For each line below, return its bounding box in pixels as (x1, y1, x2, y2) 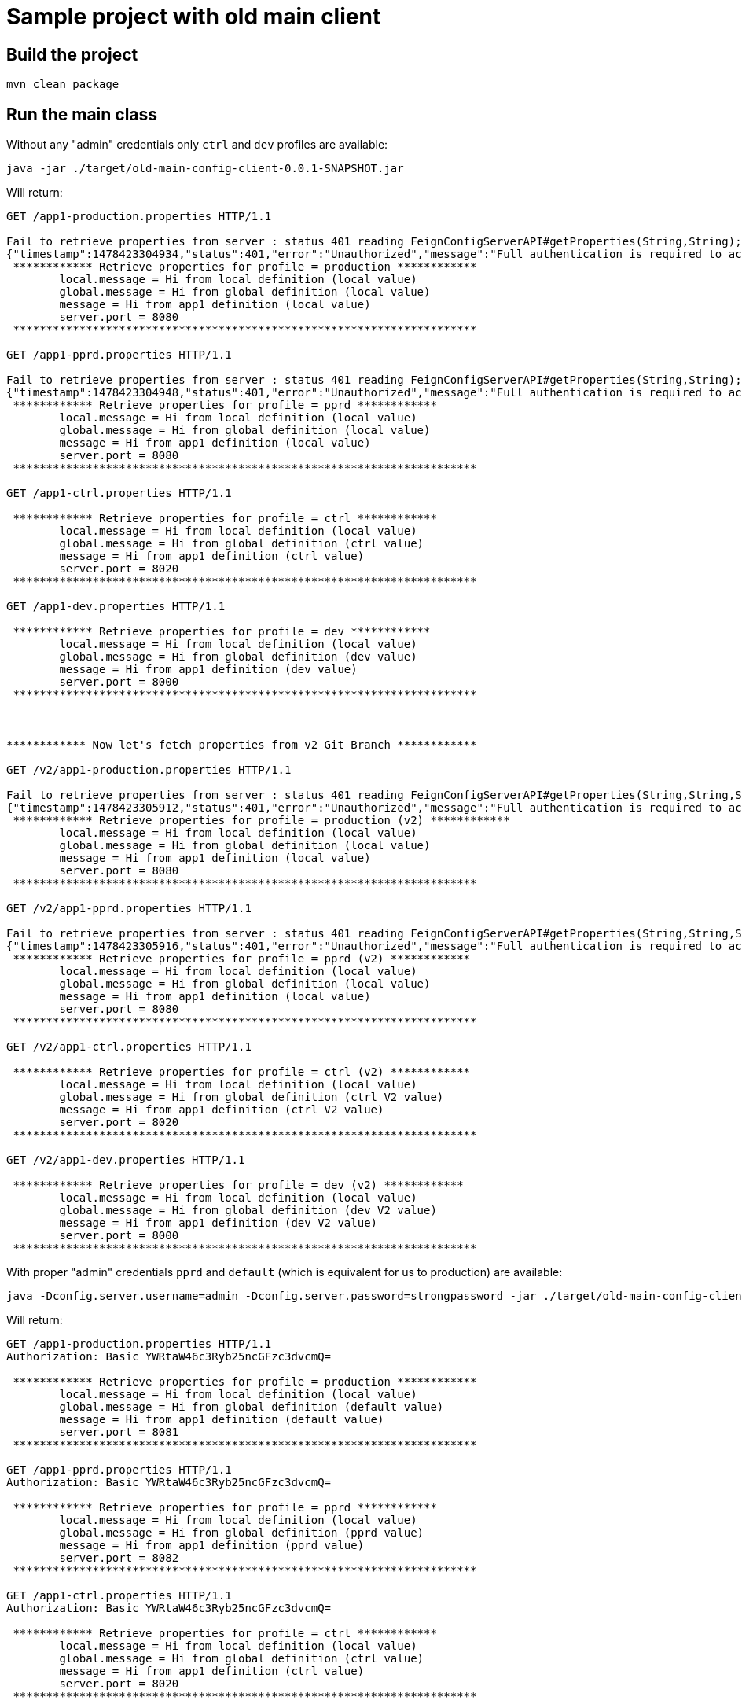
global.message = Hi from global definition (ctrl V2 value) (59, 1091, 444, 1104)
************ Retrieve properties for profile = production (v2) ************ (13, 814, 510, 827)
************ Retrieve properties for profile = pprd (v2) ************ (13, 952, 471, 966)
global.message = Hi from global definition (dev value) (59, 650, 417, 664)
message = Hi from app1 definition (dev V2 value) (59, 1216, 378, 1230)
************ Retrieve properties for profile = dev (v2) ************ (13, 1179, 464, 1192)
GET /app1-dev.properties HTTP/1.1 (6, 600, 226, 613)
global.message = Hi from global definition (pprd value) (59, 1526, 424, 1540)
